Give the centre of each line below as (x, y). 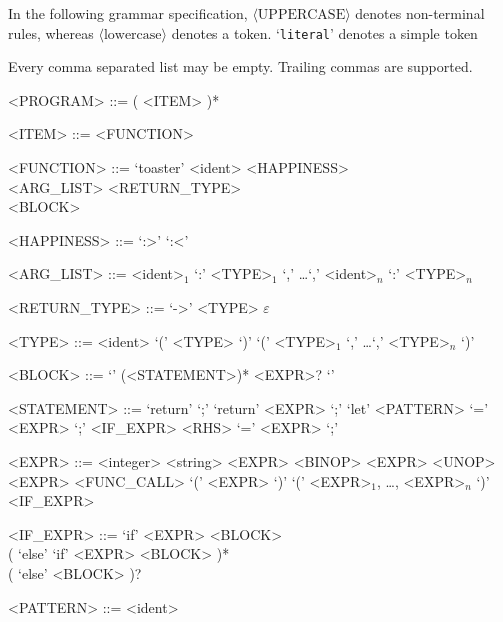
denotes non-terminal (420, 13)
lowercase (132, 34)
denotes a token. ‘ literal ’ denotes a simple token (324, 32)
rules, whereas (51, 32)
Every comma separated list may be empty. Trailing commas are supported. (240, 66)
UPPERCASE (301, 15)
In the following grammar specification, (128, 13)
